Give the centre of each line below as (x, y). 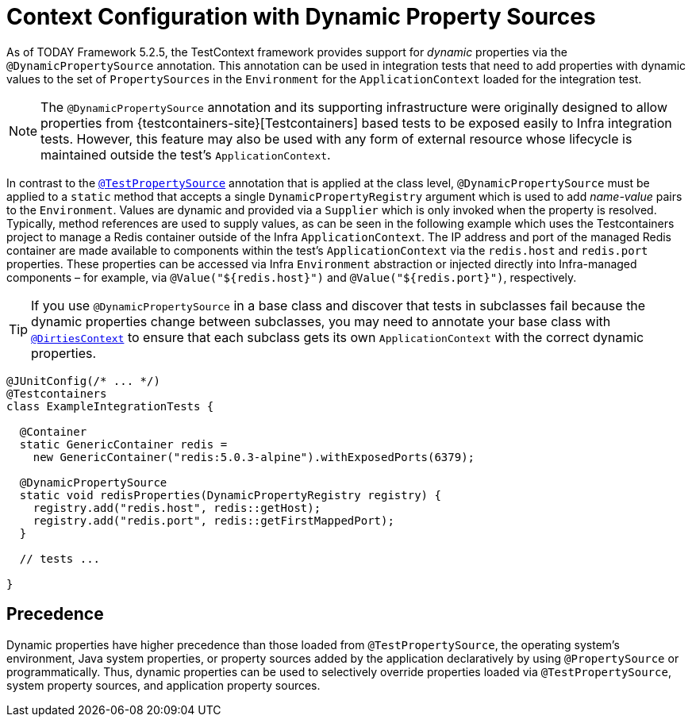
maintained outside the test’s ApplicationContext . (186, 154)
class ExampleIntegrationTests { (110, 406)
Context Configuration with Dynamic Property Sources (301, 17)
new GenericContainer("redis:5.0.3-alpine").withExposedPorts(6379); (254, 457)
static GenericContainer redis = (123, 444)
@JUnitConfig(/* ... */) (83, 381)
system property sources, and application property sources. (163, 685)
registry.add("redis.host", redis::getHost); (177, 508)
